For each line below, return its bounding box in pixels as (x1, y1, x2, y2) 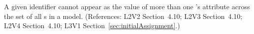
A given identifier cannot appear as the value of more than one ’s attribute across (4, 1, 250, 11)
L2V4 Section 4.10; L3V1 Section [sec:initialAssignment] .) (4, 20, 180, 31)
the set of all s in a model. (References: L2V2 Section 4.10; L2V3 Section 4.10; (4, 11, 243, 21)
